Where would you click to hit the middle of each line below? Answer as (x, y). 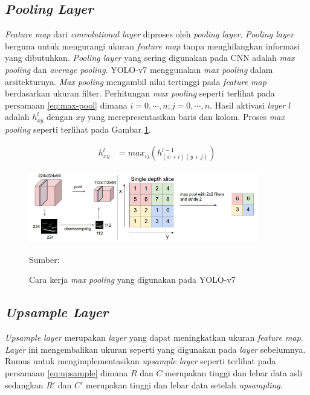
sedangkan (24, 384)
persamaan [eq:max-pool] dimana (66, 105)
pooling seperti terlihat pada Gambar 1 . (78, 129)
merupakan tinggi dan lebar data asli (234, 372)
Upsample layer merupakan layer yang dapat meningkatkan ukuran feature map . (154, 337)
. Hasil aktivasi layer (248, 105)
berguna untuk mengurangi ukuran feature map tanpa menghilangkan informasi (153, 46)
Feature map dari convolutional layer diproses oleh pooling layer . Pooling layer (150, 34)
